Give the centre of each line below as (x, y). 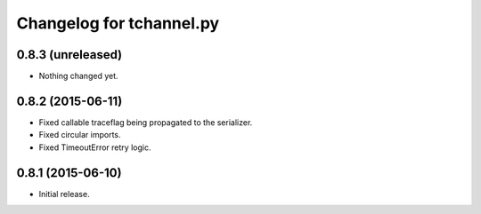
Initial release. (64, 194)
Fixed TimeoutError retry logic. (95, 147)
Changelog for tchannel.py (118, 23)
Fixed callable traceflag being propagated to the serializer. (146, 122)
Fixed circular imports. (80, 135)
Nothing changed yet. (79, 76)
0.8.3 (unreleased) (69, 55)
